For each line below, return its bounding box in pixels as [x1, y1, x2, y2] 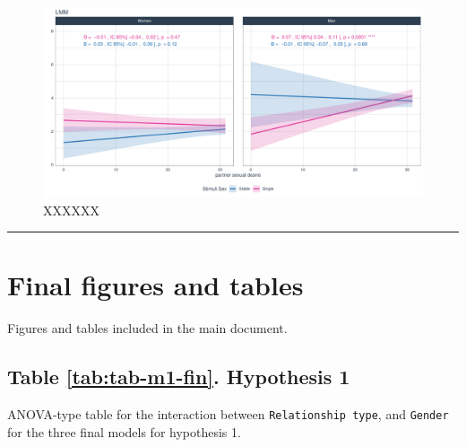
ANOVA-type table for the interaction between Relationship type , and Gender [7, 405, 449, 424]
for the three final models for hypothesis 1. [7, 422, 241, 441]
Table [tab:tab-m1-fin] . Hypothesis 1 [7, 363, 350, 390]
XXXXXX [43, 200, 99, 219]
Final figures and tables [7, 267, 304, 303]
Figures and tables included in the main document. [7, 319, 288, 337]
